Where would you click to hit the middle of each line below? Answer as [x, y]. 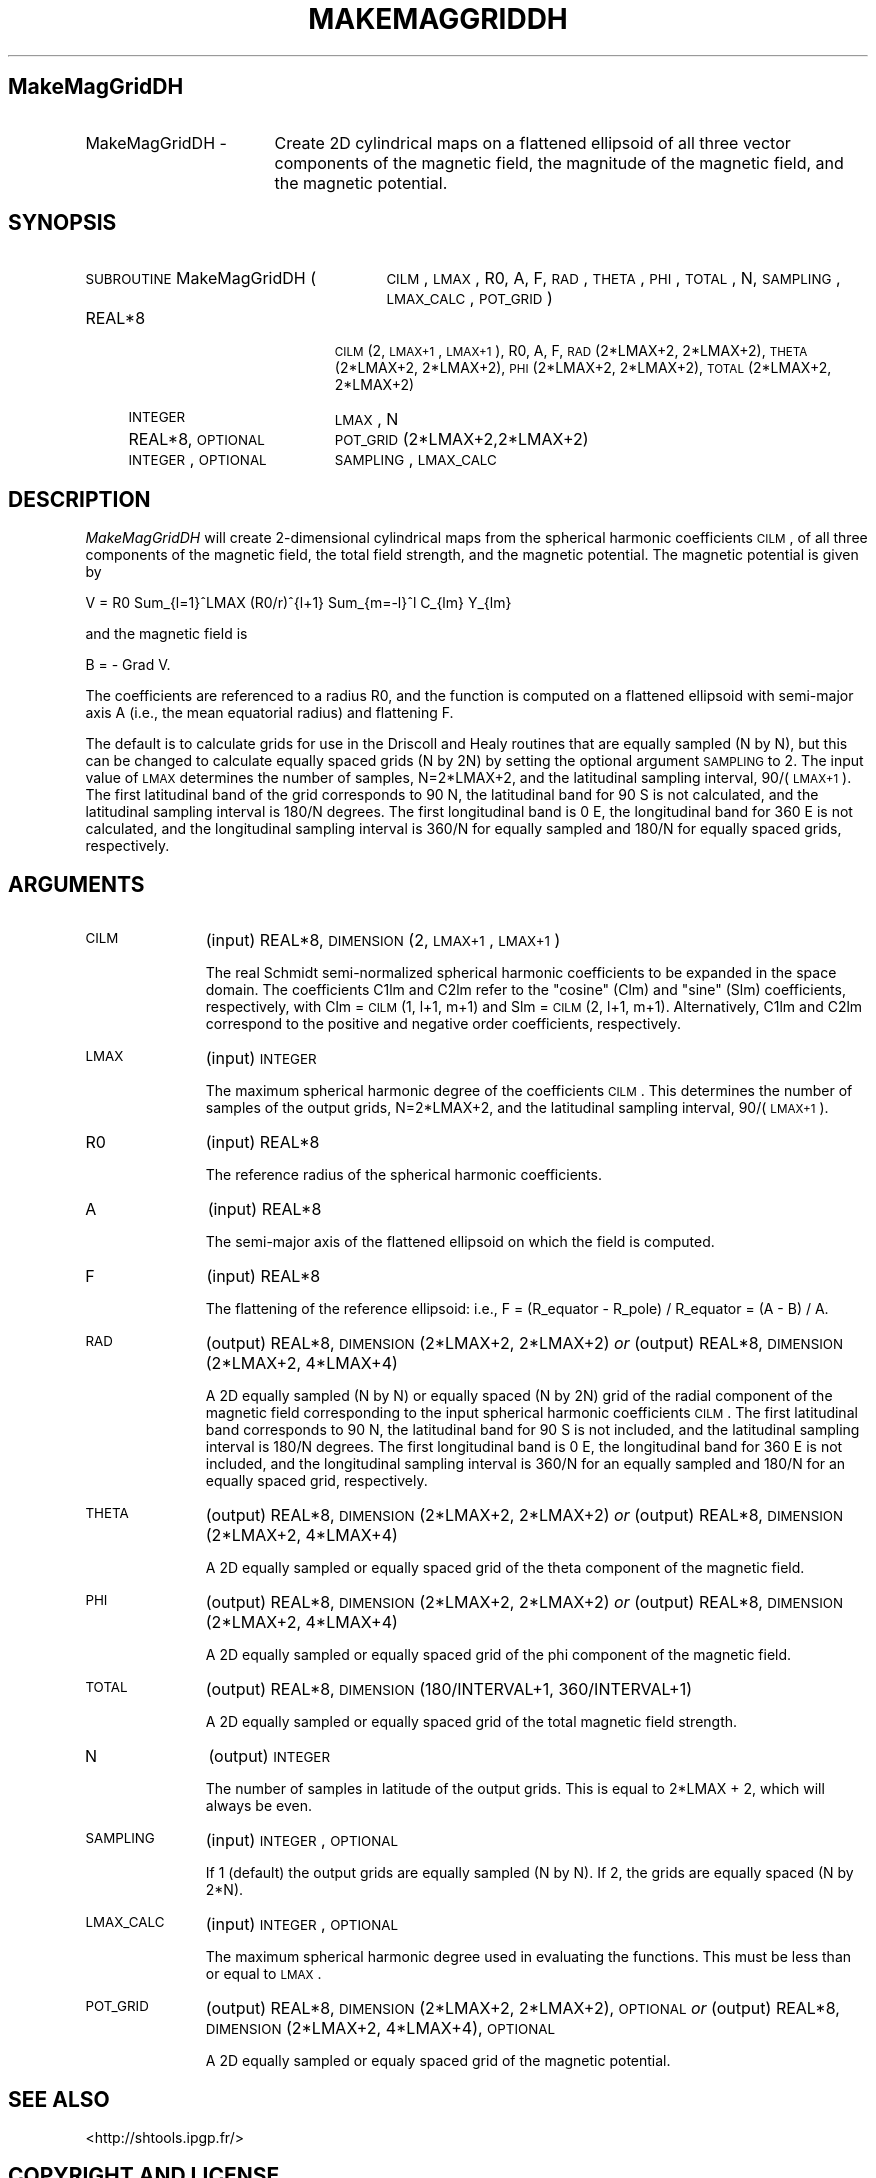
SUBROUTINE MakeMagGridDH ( [201, 278]
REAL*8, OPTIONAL [196, 439]
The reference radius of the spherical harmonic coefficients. [403, 1175]
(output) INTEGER [269, 1756]
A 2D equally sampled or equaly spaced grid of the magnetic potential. [438, 2061]
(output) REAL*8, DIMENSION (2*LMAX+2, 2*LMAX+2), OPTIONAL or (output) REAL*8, [522, 2008]
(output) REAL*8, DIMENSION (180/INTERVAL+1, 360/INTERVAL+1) [449, 1689]
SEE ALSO [59, 2099]
